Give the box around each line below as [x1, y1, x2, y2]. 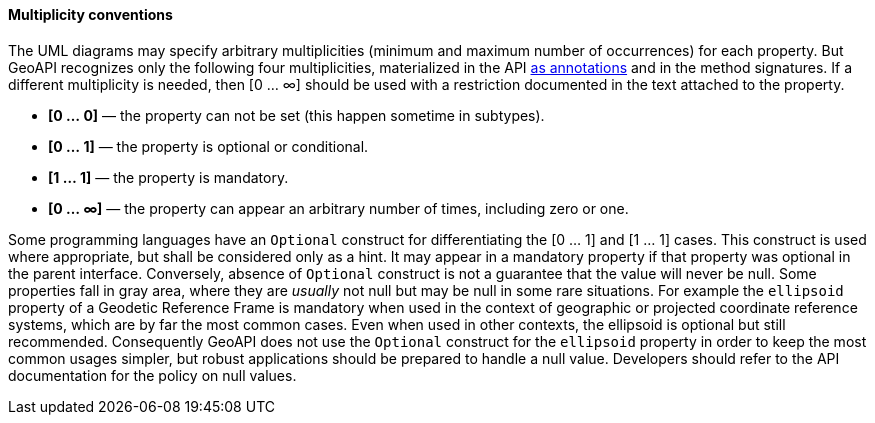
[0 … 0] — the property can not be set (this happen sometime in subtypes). [48, 106, 545, 124]
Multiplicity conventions [8, 6, 173, 23]
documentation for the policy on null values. [8, 366, 297, 384]
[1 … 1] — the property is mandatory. [48, 168, 289, 186]
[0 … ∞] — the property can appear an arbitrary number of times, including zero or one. [48, 199, 629, 217]
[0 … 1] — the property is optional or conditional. [48, 137, 369, 155]
